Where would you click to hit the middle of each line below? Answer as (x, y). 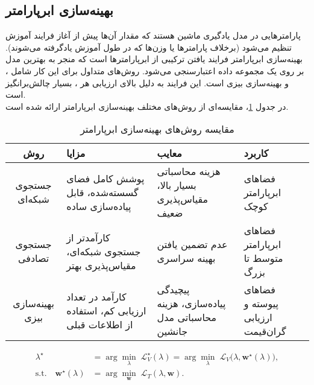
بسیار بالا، (177, 185)
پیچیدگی (173, 290)
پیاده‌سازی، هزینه (191, 304)
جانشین (172, 331)
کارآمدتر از (88, 237)
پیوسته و (261, 304)
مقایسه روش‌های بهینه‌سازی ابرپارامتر (157, 129)
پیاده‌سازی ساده (99, 206)
